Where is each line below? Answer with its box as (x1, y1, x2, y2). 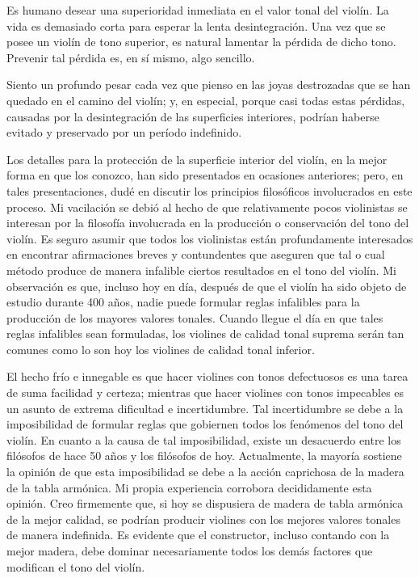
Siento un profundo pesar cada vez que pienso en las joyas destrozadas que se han (6, 76, 411, 93)
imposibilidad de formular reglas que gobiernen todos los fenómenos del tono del (6, 416, 404, 432)
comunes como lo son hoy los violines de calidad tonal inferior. (6, 340, 315, 357)
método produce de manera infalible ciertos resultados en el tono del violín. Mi (6, 261, 397, 278)
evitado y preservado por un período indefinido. (6, 124, 242, 141)
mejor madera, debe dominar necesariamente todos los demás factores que (6, 542, 373, 559)
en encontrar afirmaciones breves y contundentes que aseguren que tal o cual (6, 246, 385, 263)
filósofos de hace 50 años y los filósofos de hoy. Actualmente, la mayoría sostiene (6, 447, 402, 464)
